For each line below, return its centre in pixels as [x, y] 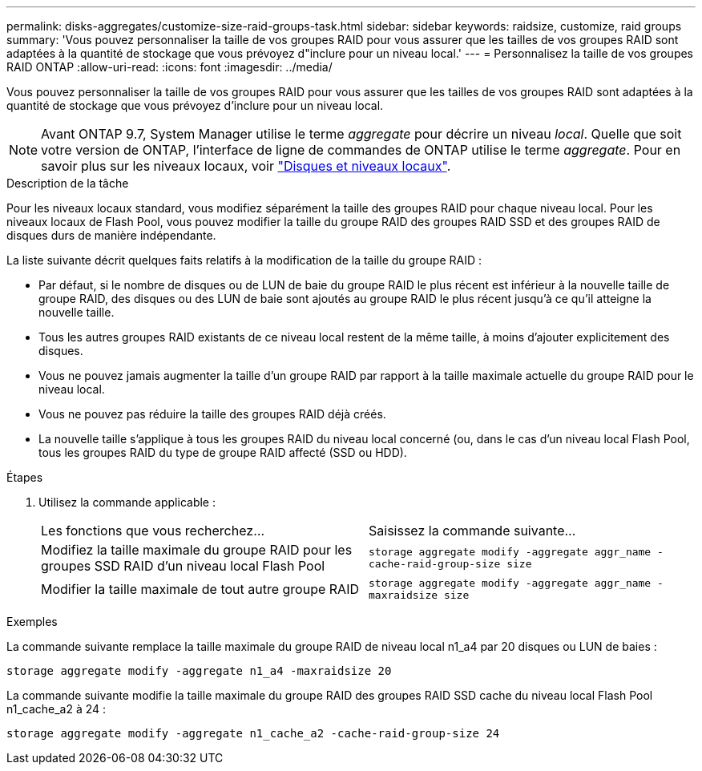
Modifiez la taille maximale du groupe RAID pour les [197, 550]
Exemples [32, 622]
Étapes [25, 477]
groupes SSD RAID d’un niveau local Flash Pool [183, 566]
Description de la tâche [68, 183]
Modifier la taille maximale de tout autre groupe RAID [200, 589]
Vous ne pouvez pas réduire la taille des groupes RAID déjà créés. [212, 414]
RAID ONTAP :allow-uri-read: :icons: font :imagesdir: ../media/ [169, 67]
